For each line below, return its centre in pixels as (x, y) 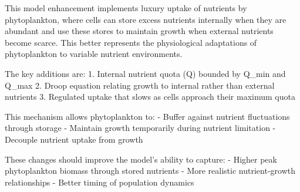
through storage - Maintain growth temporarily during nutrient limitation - (140, 128)
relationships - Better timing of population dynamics (100, 182)
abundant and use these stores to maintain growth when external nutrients (139, 31)
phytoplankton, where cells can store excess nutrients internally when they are (146, 19)
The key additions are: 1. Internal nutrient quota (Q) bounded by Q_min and (145, 73)
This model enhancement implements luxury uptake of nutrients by (126, 8)
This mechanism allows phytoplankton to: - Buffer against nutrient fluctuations (147, 116)
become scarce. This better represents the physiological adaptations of (131, 42)
